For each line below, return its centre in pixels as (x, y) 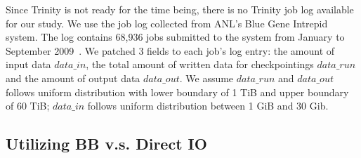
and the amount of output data (73, 78)
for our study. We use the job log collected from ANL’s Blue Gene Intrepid (167, 23)
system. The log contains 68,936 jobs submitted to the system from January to (175, 37)
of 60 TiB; (28, 106)
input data (28, 64)
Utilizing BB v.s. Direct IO (106, 144)
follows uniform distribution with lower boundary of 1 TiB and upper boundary (177, 92)
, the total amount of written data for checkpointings (200, 64)
